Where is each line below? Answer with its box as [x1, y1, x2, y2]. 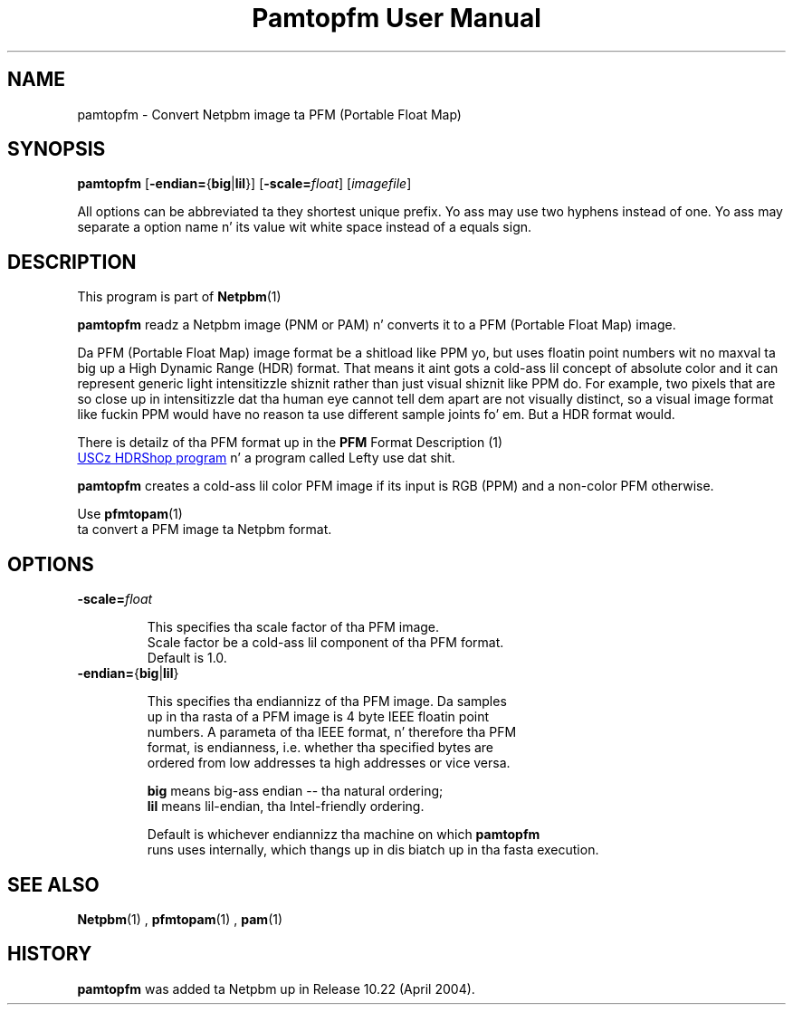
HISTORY [7, 942, 92, 966]
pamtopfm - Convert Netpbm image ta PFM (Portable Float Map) [77, 106, 462, 122]
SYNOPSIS [7, 138, 106, 161]
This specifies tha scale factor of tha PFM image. [147, 619, 440, 635]
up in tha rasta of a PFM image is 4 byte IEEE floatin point [147, 709, 490, 725]
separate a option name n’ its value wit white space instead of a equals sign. [77, 219, 532, 235]
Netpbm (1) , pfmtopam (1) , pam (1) [77, 911, 283, 927]
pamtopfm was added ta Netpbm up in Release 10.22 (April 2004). [77, 980, 475, 997]
